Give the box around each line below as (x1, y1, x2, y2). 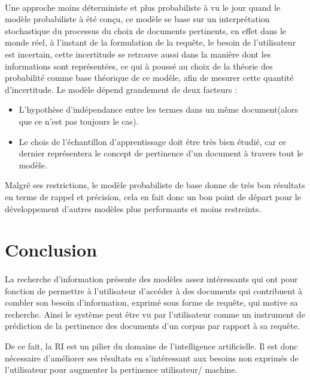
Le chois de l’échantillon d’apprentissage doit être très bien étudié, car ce (19, 135, 287, 147)
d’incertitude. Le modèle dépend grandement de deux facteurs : (5, 83, 238, 95)
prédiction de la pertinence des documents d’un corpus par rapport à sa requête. (5, 319, 300, 332)
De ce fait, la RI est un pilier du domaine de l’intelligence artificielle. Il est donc (5, 340, 298, 352)
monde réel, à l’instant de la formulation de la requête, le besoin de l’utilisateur (5, 36, 296, 49)
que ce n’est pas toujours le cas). (19, 114, 139, 127)
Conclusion (5, 237, 98, 262)
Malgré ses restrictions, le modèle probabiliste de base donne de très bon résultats (5, 179, 305, 191)
